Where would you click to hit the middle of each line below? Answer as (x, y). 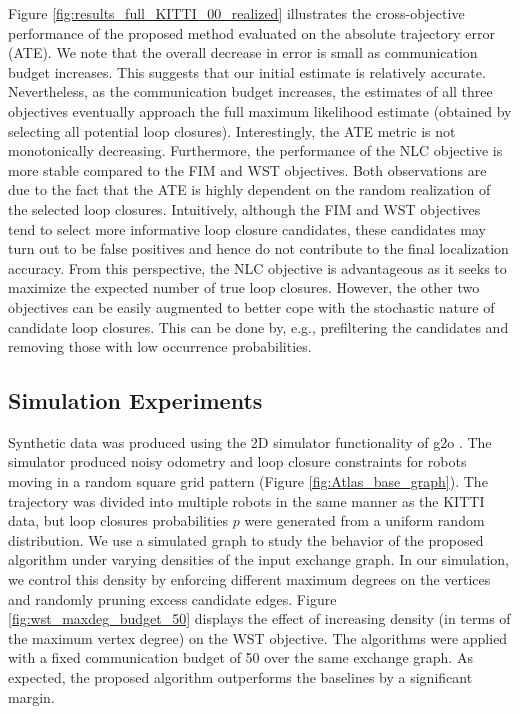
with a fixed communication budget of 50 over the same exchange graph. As (240, 657)
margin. (31, 696)
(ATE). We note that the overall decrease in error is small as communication (243, 52)
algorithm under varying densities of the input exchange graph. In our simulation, (258, 559)
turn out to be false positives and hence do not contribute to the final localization (258, 248)
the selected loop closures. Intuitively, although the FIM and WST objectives (244, 208)
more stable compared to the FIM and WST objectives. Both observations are (247, 169)
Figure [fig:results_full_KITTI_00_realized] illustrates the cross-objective (236, 13)
